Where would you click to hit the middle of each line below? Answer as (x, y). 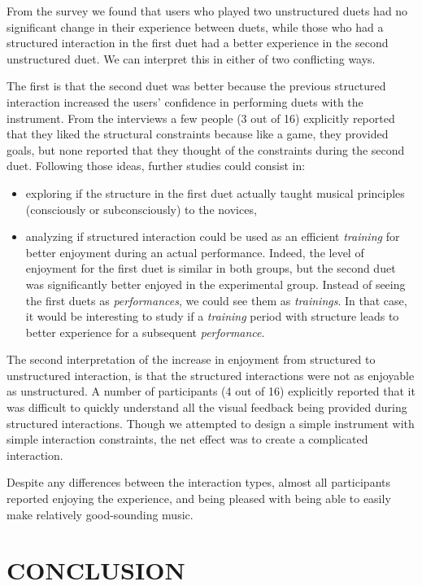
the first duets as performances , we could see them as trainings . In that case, (216, 300)
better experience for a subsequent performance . (145, 332)
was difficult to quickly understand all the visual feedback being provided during (207, 407)
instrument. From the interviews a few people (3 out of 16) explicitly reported (201, 118)
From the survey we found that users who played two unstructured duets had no (207, 11)
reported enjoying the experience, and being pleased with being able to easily (199, 499)
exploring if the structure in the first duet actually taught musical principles (215, 192)
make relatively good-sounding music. (100, 514)
